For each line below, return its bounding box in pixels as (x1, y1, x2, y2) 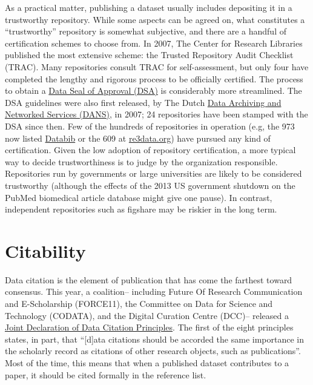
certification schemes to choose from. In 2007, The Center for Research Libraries (5, 36, 303, 49)
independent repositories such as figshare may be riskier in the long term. (5, 203, 277, 216)
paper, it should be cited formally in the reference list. (5, 368, 206, 381)
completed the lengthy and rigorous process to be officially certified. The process (5, 72, 303, 85)
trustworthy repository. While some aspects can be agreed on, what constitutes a (5, 13, 305, 25)
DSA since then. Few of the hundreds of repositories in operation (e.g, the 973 (5, 119, 295, 132)
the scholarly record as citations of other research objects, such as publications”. (5, 344, 301, 357)
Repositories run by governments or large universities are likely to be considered (5, 167, 302, 180)
